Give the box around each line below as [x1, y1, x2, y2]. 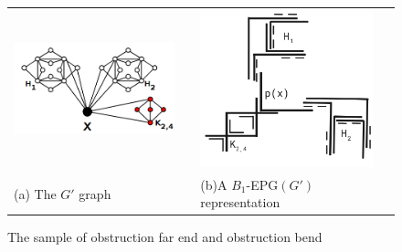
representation [200, 193, 280, 212]
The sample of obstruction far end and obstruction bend [7, 227, 323, 247]
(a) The [14, 184, 57, 203]
